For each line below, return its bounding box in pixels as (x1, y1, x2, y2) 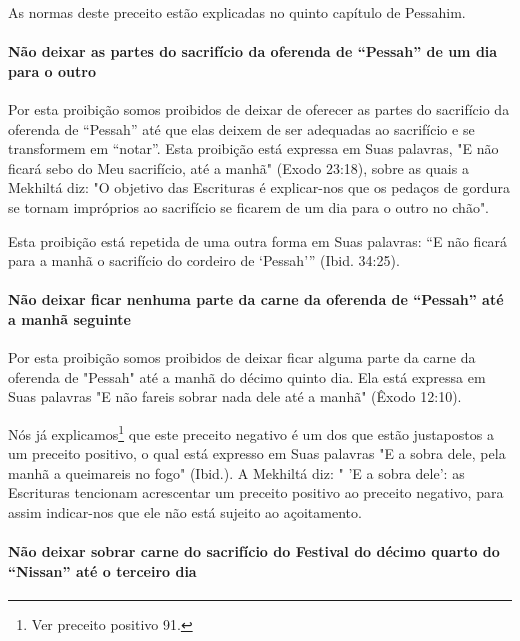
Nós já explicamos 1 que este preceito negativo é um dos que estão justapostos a (8, 420, 494, 444)
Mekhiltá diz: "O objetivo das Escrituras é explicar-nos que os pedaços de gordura (8, 177, 510, 198)
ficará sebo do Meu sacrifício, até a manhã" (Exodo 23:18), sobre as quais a (8, 157, 469, 178)
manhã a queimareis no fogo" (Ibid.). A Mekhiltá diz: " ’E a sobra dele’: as (8, 462, 465, 483)
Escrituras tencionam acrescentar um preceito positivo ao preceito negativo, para (8, 482, 504, 503)
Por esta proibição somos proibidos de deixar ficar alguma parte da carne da (8, 347, 476, 368)
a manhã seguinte (8, 308, 131, 329)
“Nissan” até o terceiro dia (8, 560, 197, 581)
